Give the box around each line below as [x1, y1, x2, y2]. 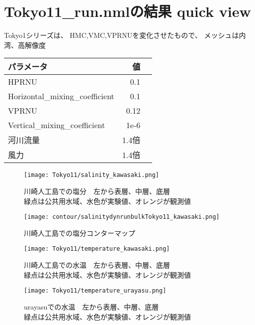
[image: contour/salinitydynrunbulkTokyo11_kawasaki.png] [24, 213, 220, 221]
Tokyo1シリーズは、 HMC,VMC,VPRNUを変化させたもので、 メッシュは [4, 30, 239, 40]
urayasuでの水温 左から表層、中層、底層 [24, 301, 159, 312]
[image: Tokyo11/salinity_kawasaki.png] [24, 171, 160, 179]
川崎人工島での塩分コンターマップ [24, 227, 135, 238]
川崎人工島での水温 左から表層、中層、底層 [24, 260, 170, 270]
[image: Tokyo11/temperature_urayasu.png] [24, 287, 167, 295]
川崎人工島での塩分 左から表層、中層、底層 [24, 185, 170, 196]
